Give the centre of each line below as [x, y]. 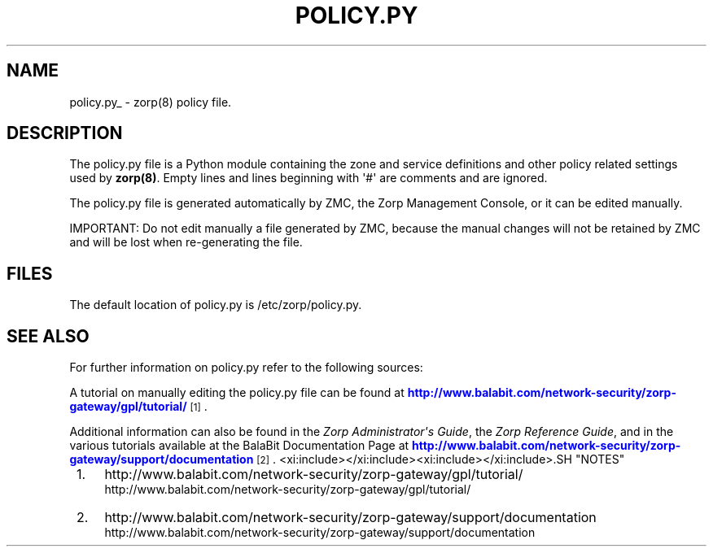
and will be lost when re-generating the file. [186, 242]
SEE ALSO [48, 336]
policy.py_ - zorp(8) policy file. [151, 102]
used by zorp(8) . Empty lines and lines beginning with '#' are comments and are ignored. [308, 178]
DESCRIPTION [65, 133]
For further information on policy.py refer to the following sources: [246, 368]
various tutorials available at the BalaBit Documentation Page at [239, 446]
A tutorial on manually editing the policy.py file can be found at [237, 393]
